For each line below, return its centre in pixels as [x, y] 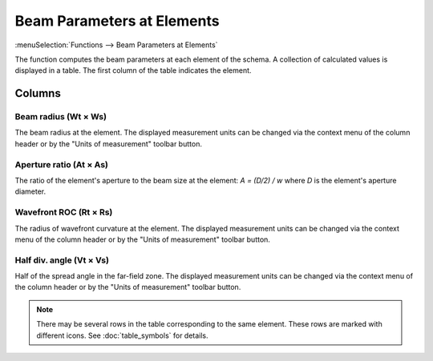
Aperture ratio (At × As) [61, 164]
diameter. [30, 191]
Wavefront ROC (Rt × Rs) [64, 212]
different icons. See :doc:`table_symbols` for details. [122, 335]
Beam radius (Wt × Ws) [61, 117]
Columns [38, 93]
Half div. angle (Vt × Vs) [62, 260]
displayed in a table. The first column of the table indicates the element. [133, 70]
